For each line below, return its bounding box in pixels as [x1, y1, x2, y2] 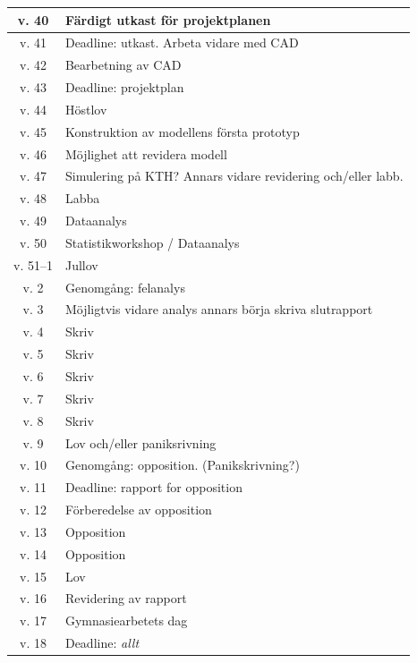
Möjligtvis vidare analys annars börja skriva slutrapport [64, 300, 373, 319]
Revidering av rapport [64, 589, 187, 608]
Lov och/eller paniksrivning [64, 433, 217, 452]
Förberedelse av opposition [64, 500, 212, 519]
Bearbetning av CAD [64, 55, 182, 74]
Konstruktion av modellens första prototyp [64, 122, 300, 140]
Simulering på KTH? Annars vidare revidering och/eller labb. [64, 166, 404, 185]
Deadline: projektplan [64, 78, 184, 97]
